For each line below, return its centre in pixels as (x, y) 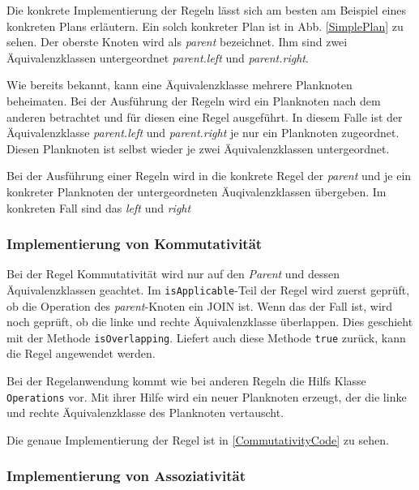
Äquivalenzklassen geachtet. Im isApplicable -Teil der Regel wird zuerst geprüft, (208, 289)
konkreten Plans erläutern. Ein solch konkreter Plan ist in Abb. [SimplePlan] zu (205, 26)
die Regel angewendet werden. (81, 353)
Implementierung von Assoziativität (126, 476)
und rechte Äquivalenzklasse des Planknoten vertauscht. (145, 413)
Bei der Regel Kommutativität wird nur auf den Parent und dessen (173, 274)
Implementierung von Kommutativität (135, 244)
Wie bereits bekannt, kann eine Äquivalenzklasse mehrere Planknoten (180, 85)
